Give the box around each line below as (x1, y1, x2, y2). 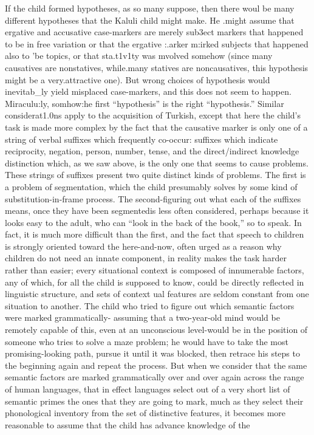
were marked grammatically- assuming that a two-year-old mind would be (5, 311, 280, 324)
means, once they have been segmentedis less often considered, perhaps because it (5, 204, 309, 217)
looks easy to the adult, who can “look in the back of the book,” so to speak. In (5, 216, 302, 228)
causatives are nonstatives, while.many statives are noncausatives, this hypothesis (5, 61, 309, 74)
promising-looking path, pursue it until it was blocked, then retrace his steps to (5, 347, 300, 360)
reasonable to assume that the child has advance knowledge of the (5, 418, 250, 431)
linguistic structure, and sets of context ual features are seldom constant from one (5, 287, 309, 300)
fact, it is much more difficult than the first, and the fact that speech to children (5, 228, 304, 241)
